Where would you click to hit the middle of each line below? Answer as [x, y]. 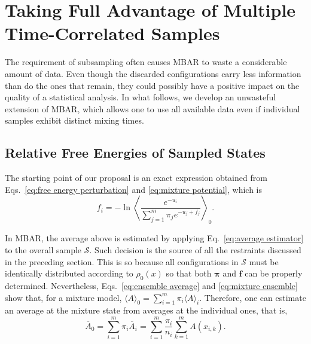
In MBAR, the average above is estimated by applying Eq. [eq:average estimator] [154, 238]
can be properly [274, 273]
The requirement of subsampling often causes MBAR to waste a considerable [146, 62]
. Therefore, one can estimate [253, 297]
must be [264, 261]
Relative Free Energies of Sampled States [135, 153]
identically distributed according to [69, 273]
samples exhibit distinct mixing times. [74, 120]
